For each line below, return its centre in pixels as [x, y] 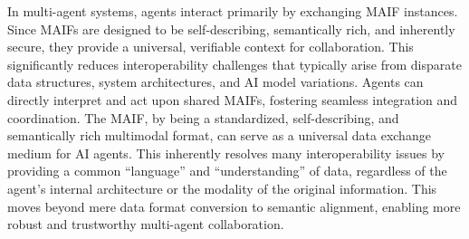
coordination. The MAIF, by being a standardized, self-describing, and [203, 117]
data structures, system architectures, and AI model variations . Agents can [215, 82]
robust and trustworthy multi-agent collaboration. [146, 224]
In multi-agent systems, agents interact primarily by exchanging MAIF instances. [233, 11]
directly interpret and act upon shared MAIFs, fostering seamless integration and [233, 99]
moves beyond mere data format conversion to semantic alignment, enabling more [234, 206]
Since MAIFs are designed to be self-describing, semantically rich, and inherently [231, 29]
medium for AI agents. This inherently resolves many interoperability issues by [226, 153]
